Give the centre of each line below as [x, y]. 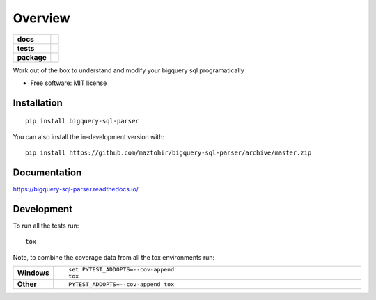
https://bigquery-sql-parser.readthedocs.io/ [76, 189]
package [32, 57]
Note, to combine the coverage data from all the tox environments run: [114, 257]
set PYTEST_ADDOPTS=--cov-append [121, 270]
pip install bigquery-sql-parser [82, 121]
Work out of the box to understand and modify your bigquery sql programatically [128, 70]
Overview [41, 18]
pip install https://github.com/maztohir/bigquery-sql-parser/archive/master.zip [169, 153]
